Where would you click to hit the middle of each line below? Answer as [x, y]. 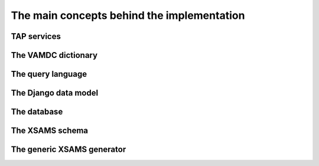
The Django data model [55, 93]
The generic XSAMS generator [69, 150]
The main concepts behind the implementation [128, 15]
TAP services [36, 36]
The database [37, 112]
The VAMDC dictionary [54, 55]
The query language [49, 74]
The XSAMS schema [50, 131]
